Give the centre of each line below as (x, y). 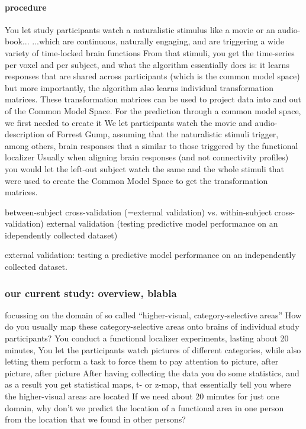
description (25, 134)
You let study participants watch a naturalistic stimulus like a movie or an (140, 29)
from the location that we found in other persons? (95, 419)
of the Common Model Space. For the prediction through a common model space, (153, 110)
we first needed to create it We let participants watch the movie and (128, 122)
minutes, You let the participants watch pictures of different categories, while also (153, 349)
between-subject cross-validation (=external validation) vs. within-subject (138, 212)
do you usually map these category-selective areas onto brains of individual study (152, 326)
